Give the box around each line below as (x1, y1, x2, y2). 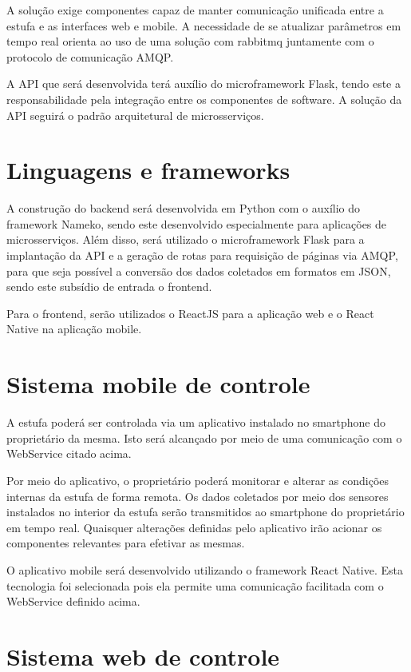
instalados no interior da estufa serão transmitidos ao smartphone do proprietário (6, 503, 405, 520)
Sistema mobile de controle (6, 368, 310, 400)
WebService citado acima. (6, 445, 132, 462)
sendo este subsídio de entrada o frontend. (6, 278, 212, 295)
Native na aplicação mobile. (6, 320, 142, 337)
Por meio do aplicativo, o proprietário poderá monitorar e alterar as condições (6, 471, 389, 488)
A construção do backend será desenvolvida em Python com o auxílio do (6, 200, 361, 217)
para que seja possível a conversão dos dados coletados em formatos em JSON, (6, 262, 391, 279)
